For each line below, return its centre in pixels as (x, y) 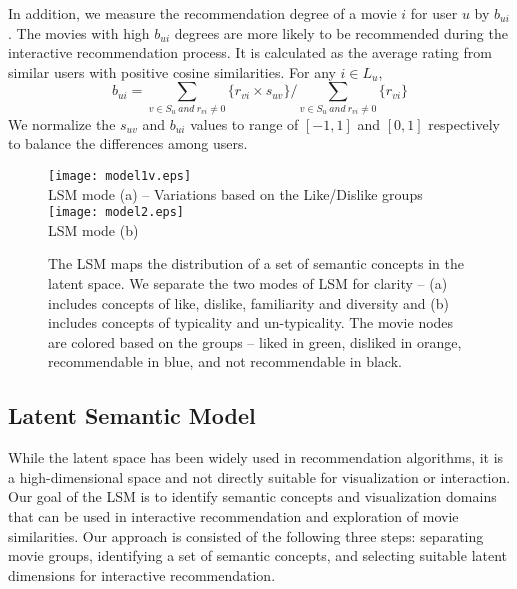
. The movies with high (79, 32)
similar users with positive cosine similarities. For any (172, 71)
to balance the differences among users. (128, 143)
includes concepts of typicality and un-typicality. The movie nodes (251, 322)
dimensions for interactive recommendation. (142, 574)
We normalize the (62, 123)
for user (434, 13)
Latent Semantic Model (132, 415)
